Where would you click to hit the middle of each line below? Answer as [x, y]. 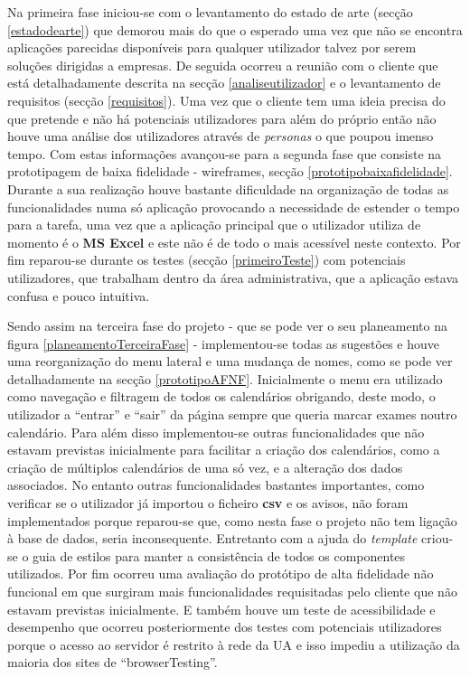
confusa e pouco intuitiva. [79, 295]
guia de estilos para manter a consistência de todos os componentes [219, 555]
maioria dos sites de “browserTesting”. [113, 662]
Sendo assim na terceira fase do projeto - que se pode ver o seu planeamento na [227, 326]
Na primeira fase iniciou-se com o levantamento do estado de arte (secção [210, 12]
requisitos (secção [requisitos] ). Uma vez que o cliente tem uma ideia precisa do [226, 100]
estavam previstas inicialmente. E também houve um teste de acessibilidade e [221, 609]
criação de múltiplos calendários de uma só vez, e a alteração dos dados [205, 467]
